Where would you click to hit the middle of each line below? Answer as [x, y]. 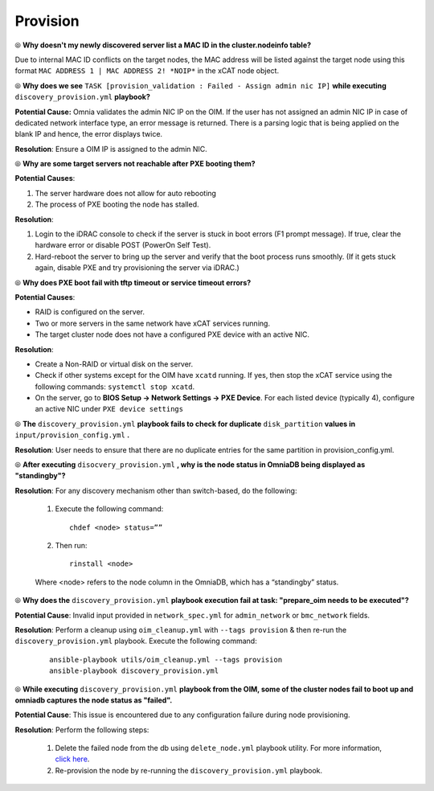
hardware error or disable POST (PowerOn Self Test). [123, 245]
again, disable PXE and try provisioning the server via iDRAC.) [137, 268]
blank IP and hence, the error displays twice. [89, 134]
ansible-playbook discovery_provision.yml [134, 671]
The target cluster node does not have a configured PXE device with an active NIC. [172, 334]
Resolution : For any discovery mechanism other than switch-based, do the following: [156, 490]
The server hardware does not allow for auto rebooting [126, 193]
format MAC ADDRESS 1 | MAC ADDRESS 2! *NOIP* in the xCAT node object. [147, 71]
